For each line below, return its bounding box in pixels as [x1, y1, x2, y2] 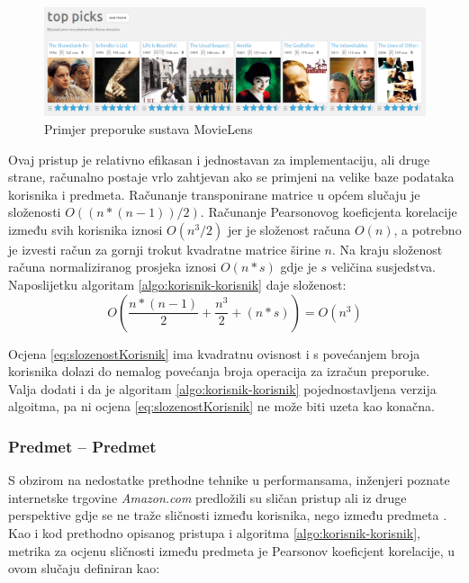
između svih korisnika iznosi [8, 220, 163, 238]
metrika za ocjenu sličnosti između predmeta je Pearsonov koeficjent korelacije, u [8, 541, 455, 560]
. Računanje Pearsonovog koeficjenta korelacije [200, 202, 457, 221]
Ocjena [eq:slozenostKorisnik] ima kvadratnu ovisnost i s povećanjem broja [8, 344, 420, 363]
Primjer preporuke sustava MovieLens [44, 119, 253, 138]
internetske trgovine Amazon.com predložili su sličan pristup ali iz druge [8, 488, 407, 507]
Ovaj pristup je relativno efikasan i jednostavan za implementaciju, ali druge [8, 149, 430, 168]
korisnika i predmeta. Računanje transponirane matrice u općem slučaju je [8, 184, 420, 203]
